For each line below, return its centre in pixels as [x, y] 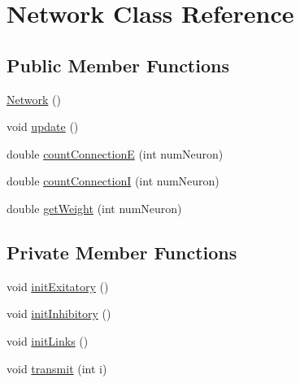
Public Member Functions [118, 65]
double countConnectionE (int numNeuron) [115, 153]
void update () [43, 126]
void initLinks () [48, 340]
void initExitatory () [58, 286]
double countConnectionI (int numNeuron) [113, 181]
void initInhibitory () [59, 313]
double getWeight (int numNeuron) [94, 208]
